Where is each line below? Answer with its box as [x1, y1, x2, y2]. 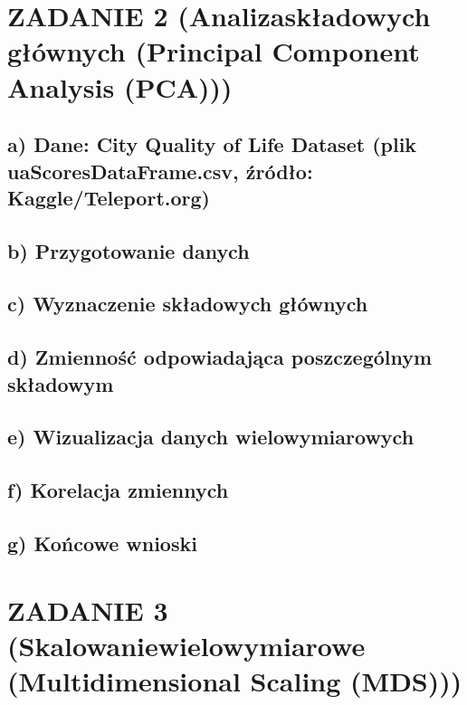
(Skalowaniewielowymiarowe [7, 626, 366, 663]
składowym [7, 369, 114, 397]
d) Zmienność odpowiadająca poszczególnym [7, 343, 433, 371]
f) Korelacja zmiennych [7, 476, 229, 504]
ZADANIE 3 [7, 591, 168, 628]
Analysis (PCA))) [7, 68, 233, 105]
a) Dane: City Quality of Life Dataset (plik [7, 130, 417, 158]
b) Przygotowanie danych [7, 236, 250, 264]
